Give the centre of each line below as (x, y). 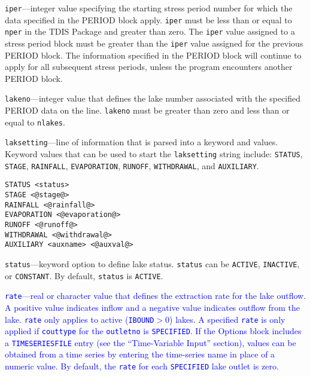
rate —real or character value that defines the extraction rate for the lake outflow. (156, 296)
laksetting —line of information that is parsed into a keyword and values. (142, 142)
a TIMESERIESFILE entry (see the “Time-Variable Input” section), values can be (151, 342)
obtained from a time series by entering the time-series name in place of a (140, 354)
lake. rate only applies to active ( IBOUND (80, 319)
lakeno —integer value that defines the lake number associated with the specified (153, 98)
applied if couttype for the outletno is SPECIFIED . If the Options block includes (153, 331)
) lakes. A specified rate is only (227, 319)
